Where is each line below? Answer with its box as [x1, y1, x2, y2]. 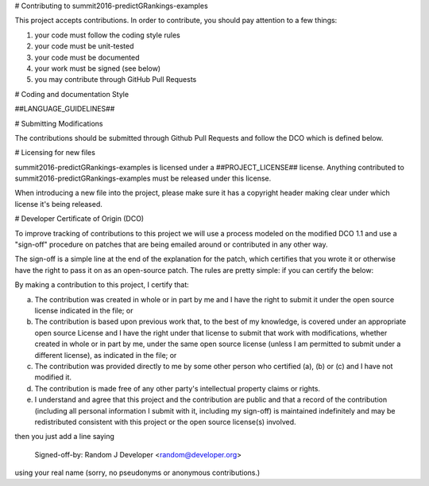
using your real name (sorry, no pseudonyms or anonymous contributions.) [14, 468, 261, 477]
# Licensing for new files [14, 148, 95, 157]
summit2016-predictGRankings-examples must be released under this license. [14, 173, 272, 183]
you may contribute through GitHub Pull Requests [34, 75, 197, 84]
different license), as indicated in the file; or [34, 350, 177, 360]
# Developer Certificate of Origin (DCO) [14, 214, 145, 224]
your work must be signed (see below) [34, 64, 161, 73]
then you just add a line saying [14, 432, 115, 441]
